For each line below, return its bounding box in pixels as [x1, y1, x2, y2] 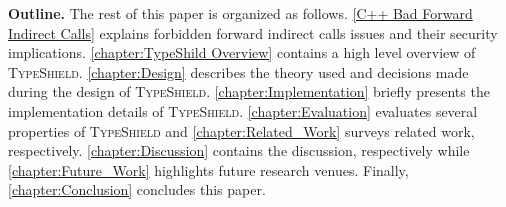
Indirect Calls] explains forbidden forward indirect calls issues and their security [8, 22, 498, 43]
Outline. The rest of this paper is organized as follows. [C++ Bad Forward [8, 3, 473, 23]
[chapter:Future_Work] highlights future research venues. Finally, [8, 159, 409, 180]
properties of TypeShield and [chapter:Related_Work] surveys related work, [8, 120, 475, 141]
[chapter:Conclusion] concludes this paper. [8, 179, 266, 200]
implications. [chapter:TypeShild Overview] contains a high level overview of [8, 42, 476, 63]
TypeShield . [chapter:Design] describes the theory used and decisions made [8, 61, 469, 82]
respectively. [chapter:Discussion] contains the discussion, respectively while [8, 140, 470, 161]
